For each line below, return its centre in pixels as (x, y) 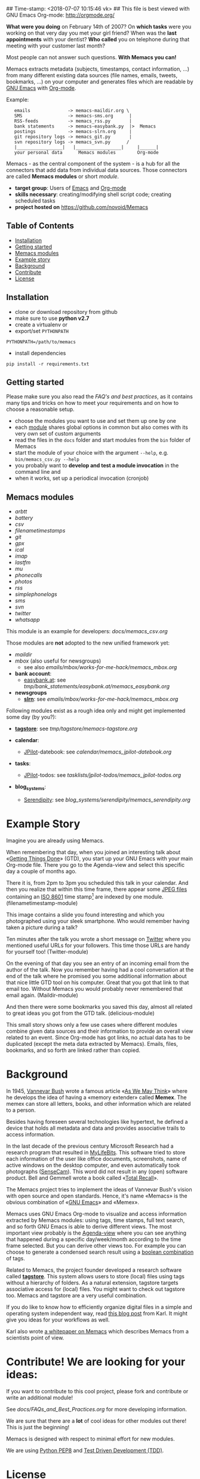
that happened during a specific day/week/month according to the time (94, 1239)
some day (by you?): (31, 717)
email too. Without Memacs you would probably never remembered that (95, 988)
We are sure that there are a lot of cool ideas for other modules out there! (96, 1421)
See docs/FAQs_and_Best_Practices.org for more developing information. (96, 1409)
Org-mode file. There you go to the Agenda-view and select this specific (96, 864)
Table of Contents (40, 226)
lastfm (23, 562)
